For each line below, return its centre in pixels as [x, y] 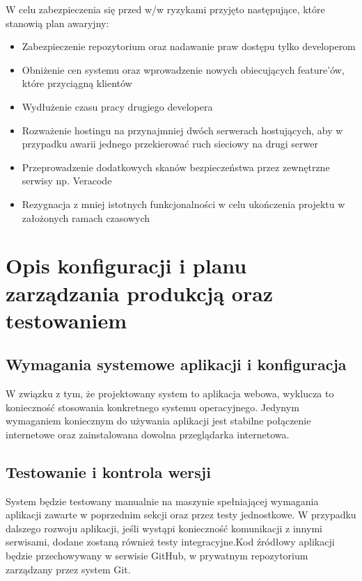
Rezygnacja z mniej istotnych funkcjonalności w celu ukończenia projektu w [183, 204]
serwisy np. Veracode [67, 181]
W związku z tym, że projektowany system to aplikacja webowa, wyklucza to [170, 393]
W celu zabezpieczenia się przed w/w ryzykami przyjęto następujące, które [165, 9]
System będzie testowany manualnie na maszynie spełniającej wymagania [162, 501]
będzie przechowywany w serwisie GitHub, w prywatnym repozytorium [157, 556]
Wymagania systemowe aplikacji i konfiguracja [176, 364]
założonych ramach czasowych [86, 217]
